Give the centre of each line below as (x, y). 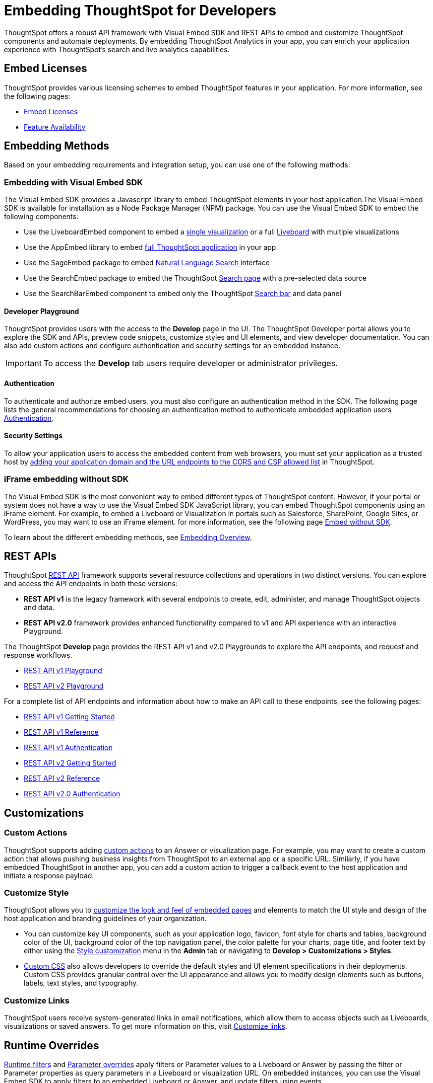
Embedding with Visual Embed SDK (74, 182)
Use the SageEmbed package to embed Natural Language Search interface (147, 263)
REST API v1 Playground (63, 671)
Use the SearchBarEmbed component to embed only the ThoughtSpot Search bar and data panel (183, 294)
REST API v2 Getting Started (70, 763)
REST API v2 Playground (64, 686)
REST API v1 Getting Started (69, 717)
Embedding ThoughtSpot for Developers (140, 10)
